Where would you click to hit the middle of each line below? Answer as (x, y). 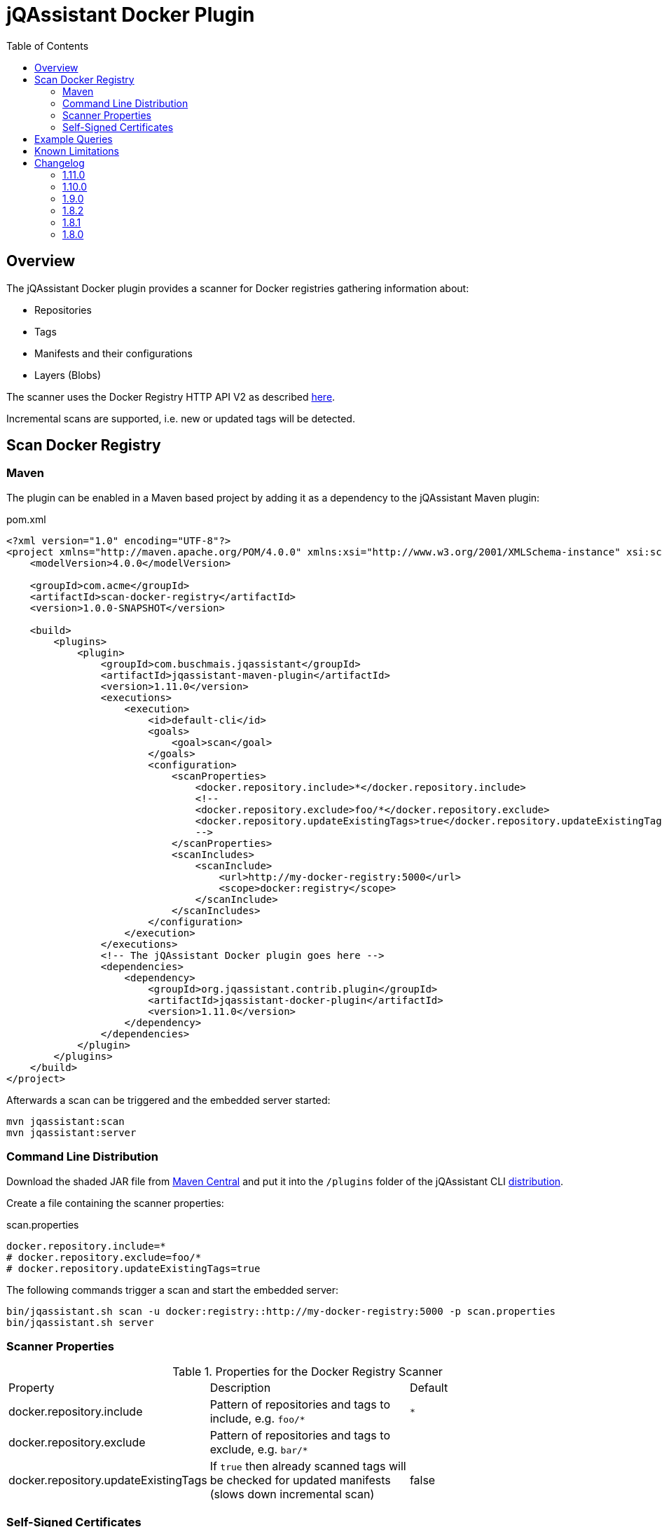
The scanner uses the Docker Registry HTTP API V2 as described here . (171, 396)
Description (240, 1388)
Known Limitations (77, 151)
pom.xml (26, 519)
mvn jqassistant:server (71, 1132)
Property (32, 1388)
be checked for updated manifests (300, 1480)
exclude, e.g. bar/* (259, 1450)
